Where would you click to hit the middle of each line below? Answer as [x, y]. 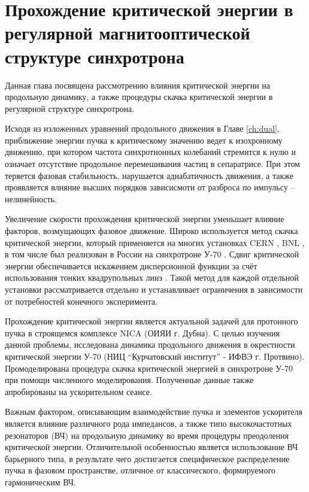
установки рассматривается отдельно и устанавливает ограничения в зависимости [154, 289]
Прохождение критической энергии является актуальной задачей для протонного [152, 321]
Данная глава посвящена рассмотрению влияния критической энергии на [138, 85]
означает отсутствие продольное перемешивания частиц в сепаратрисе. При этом [152, 164]
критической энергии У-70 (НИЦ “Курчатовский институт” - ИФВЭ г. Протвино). [155, 356]
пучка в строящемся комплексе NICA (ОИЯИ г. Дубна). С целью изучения [142, 332]
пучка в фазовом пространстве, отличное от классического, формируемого [140, 470]
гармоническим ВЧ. [40, 482]
